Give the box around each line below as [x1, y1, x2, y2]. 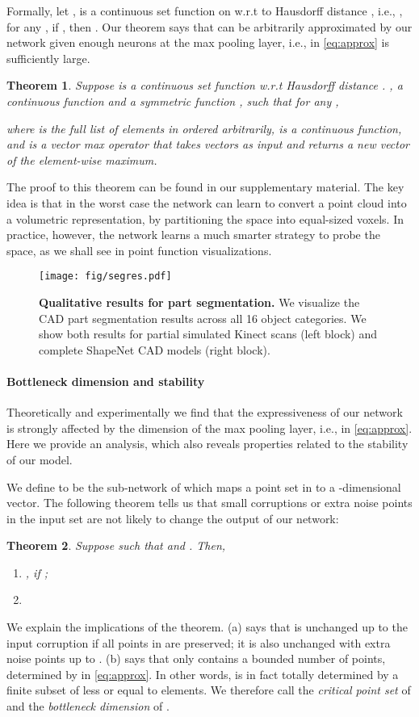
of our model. [6, 451, 73, 468]
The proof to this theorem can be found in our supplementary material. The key [6, 178, 404, 195]
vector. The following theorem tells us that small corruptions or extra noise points [6, 494, 413, 511]
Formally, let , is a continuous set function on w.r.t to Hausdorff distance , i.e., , [6, 2, 403, 19]
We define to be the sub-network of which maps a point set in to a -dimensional [6, 478, 401, 495]
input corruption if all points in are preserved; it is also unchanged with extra [6, 634, 391, 651]
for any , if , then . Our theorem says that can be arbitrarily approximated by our [6, 18, 413, 35]
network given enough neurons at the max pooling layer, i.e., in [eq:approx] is [6, 34, 390, 51]
